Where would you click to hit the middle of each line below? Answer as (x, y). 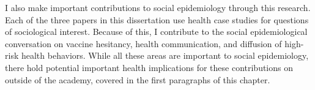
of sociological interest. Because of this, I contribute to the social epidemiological (156, 32)
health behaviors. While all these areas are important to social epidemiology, (165, 55)
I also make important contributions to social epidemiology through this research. (158, 7)
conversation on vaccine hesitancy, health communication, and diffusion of (143, 43)
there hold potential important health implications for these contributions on (149, 67)
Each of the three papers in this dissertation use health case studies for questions (157, 19)
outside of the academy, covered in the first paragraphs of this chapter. (138, 79)
